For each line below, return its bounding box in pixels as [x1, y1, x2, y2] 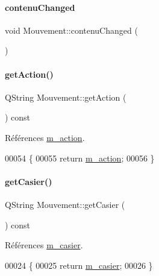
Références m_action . [5, 131, 85, 143]
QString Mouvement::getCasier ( [5, 198, 125, 210]
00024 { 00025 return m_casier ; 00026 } [5, 259, 153, 271]
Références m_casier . [5, 239, 83, 251]
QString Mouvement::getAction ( [5, 90, 126, 103]
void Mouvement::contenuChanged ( [5, 24, 138, 36]
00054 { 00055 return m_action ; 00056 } [5, 151, 155, 164]
